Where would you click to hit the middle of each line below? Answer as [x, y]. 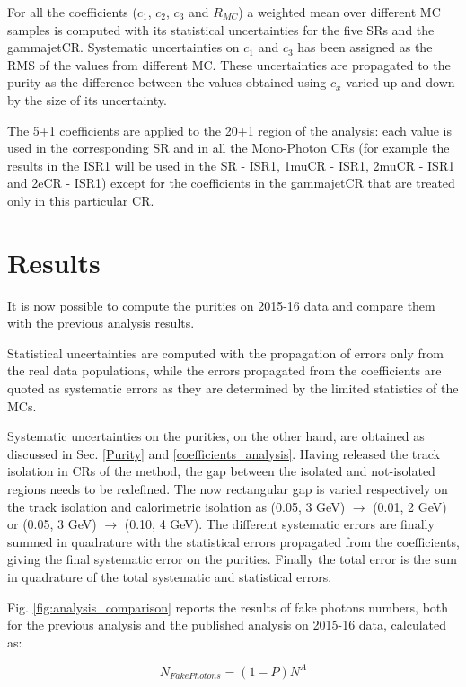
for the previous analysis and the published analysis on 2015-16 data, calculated [227, 625]
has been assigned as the [365, 47]
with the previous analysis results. [101, 323]
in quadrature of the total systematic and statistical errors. [170, 576]
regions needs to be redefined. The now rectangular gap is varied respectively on [228, 489]
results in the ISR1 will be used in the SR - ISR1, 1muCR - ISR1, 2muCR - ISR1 [231, 165]
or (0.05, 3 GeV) [52, 524]
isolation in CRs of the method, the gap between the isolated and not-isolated [221, 471]
